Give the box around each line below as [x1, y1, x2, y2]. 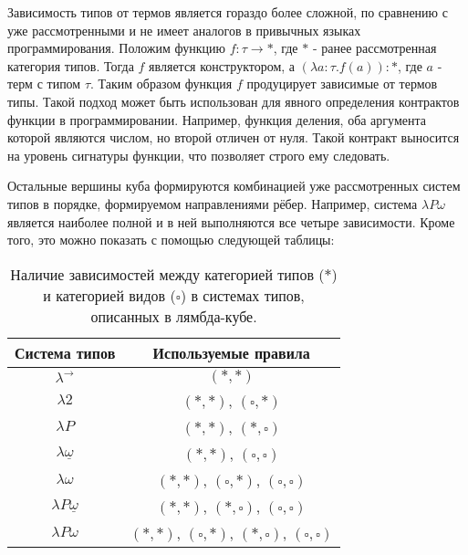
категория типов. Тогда [7, 56, 134, 75]
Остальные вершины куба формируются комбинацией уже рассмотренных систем [7, 176, 461, 195]
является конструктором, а [149, 56, 296, 75]
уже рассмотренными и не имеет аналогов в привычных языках [7, 20, 361, 39]
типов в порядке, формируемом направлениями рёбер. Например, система [7, 194, 418, 213]
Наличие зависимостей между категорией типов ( [10, 263, 325, 285]
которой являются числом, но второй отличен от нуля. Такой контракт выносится [7, 128, 460, 147]
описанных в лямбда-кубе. [90, 305, 257, 327]
